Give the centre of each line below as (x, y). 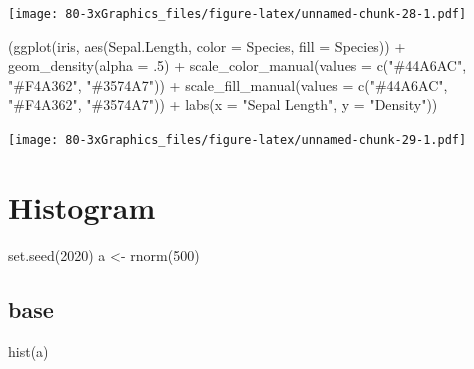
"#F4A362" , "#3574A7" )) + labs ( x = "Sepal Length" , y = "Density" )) (223, 104)
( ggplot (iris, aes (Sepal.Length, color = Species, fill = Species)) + (207, 45)
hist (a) (28, 350)
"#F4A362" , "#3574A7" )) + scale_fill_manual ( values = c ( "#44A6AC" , (228, 84)
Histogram (82, 206)
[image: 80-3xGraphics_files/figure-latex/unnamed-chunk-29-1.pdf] (237, 140)
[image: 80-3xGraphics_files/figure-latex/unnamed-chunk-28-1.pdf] (237, 14)
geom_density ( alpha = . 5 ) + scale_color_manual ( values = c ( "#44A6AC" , (237, 65)
